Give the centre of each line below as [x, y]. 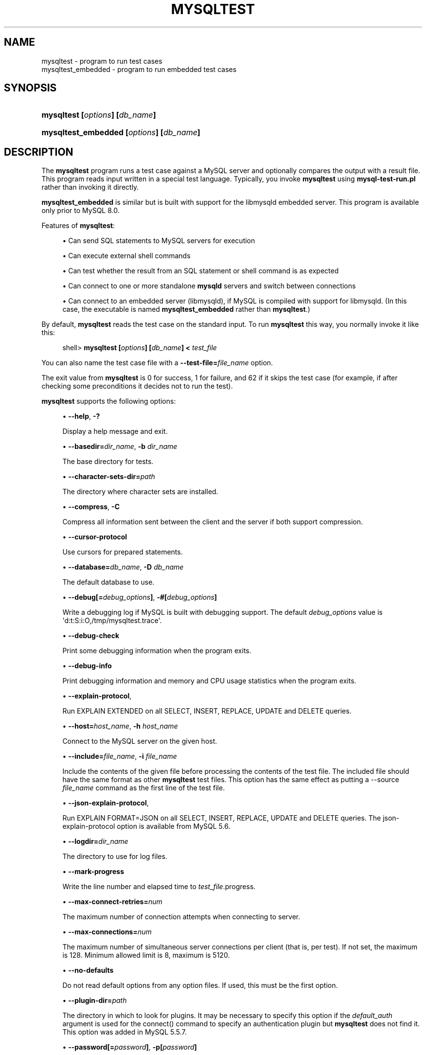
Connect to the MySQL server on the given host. [140, 741]
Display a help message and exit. [115, 431]
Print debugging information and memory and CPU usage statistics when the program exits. [209, 681]
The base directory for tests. [108, 462]
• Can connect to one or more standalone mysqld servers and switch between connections [209, 286]
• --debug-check [91, 636]
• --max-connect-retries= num [112, 902]
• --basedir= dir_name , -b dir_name [120, 447]
